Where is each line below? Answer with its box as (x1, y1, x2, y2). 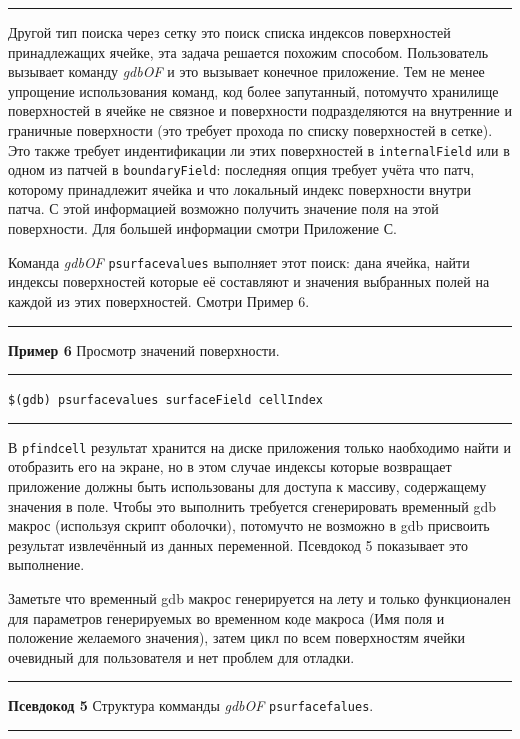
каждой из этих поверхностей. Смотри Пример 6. (8, 290, 310, 311)
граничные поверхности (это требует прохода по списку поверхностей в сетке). (8, 119, 493, 140)
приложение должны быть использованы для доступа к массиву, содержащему (8, 476, 487, 496)
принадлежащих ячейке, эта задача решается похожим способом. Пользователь (8, 41, 489, 62)
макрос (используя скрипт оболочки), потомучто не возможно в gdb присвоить (8, 515, 490, 536)
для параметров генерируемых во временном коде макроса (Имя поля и (8, 607, 445, 628)
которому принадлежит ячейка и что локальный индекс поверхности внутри (8, 178, 471, 199)
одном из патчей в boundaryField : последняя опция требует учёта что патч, (8, 159, 475, 180)
